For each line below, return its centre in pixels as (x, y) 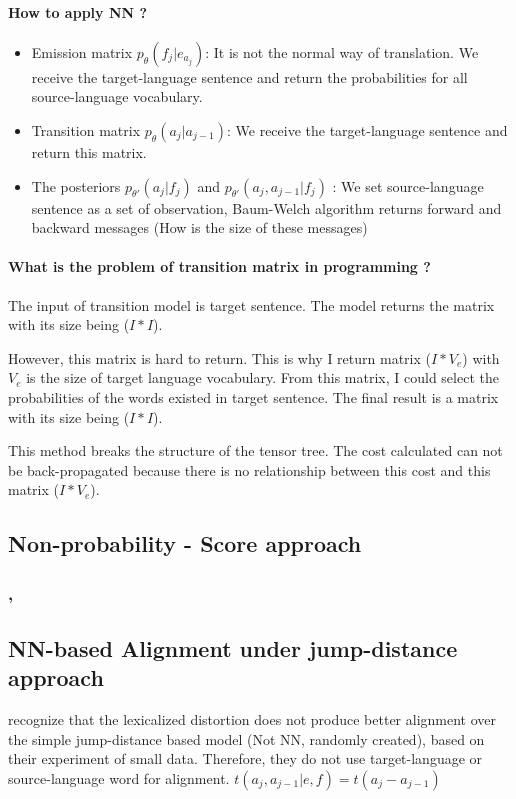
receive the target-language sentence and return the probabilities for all (249, 76)
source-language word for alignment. (119, 777)
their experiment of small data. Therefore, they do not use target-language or (245, 758)
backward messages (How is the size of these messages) (199, 227)
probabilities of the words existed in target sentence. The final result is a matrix (253, 396)
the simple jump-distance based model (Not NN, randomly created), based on (246, 738)
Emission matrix (82, 51)
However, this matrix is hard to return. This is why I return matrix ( (219, 357)
